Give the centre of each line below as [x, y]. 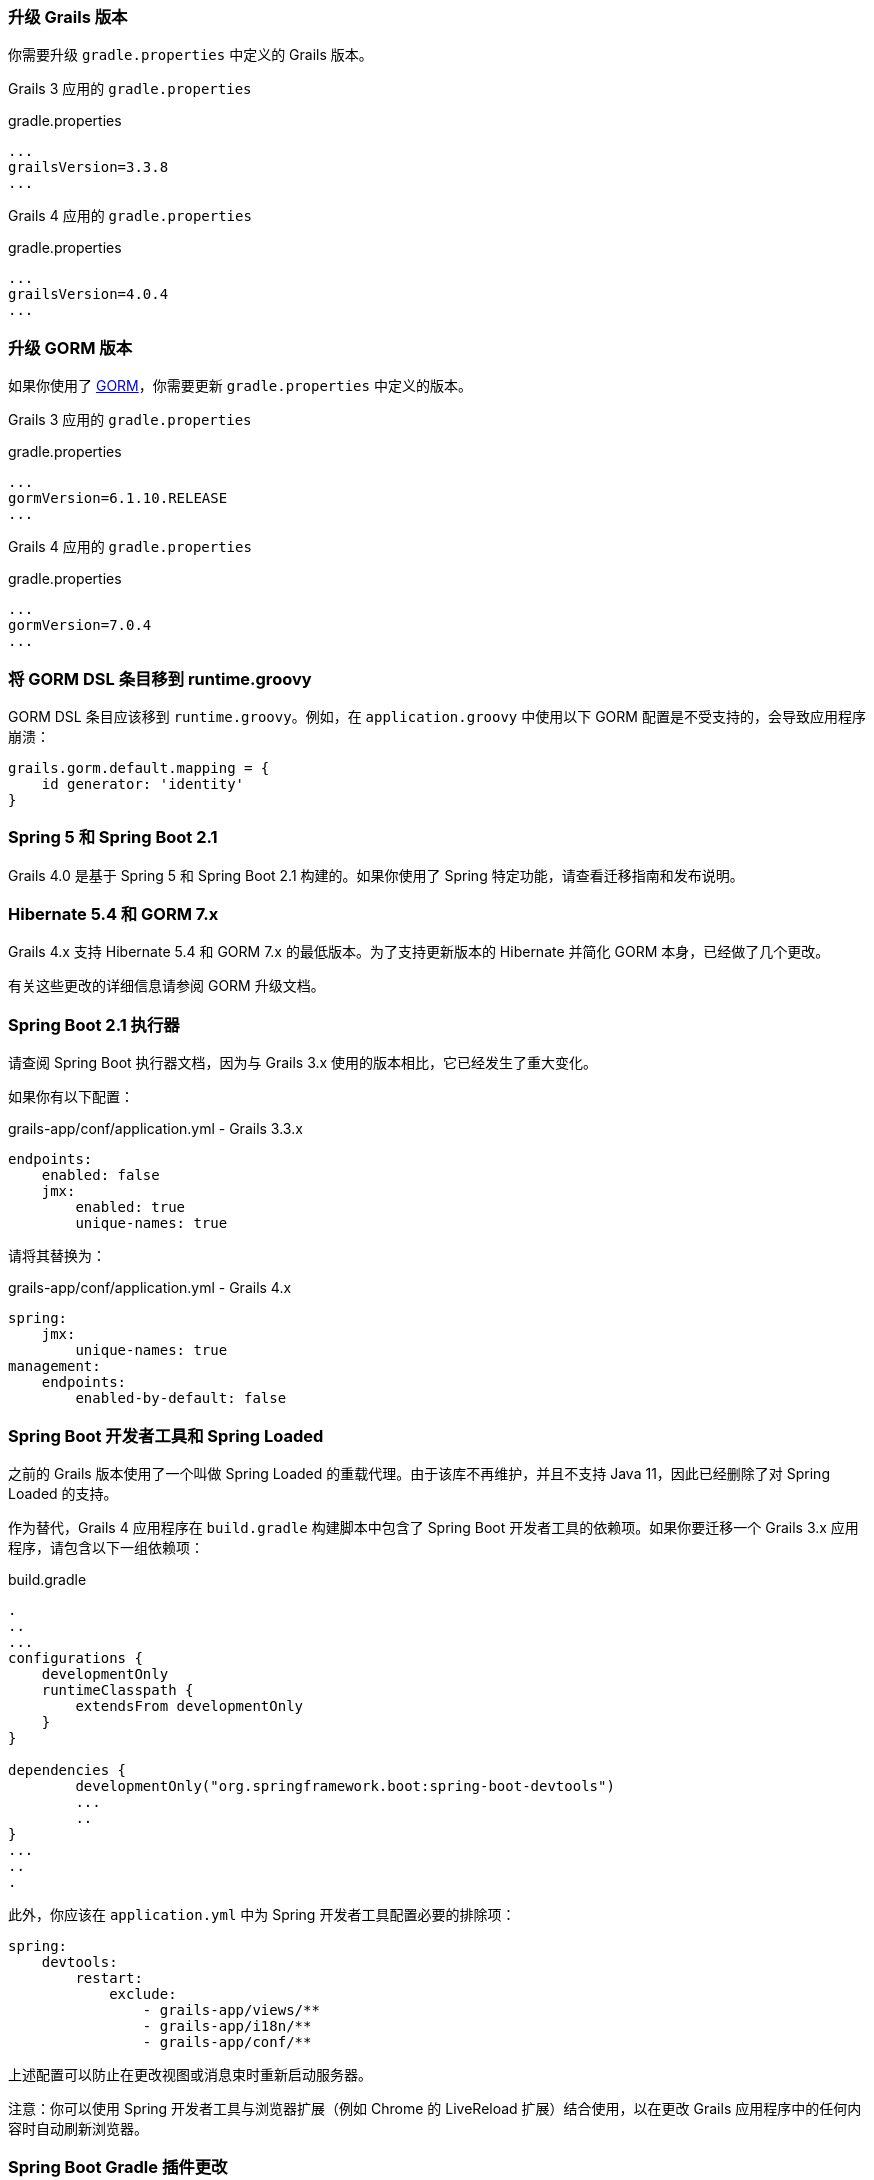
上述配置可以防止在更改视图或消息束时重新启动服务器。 [190, 2074]
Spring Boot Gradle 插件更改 [118, 2167]
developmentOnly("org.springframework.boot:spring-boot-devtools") [345, 1785]
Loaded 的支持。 [63, 1493]
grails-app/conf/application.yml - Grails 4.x [150, 1288]
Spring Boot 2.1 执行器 [94, 1024]
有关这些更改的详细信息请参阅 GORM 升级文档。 [166, 986]
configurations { [75, 1657]
